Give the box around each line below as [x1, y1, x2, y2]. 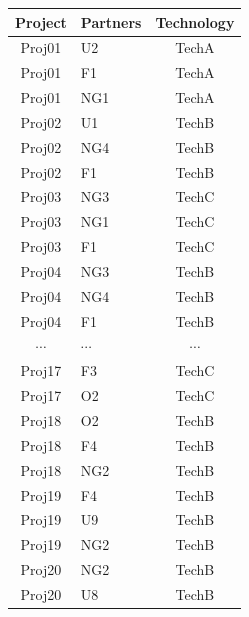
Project [15, 11, 67, 32]
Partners [80, 11, 142, 32]
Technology [155, 11, 235, 32]
